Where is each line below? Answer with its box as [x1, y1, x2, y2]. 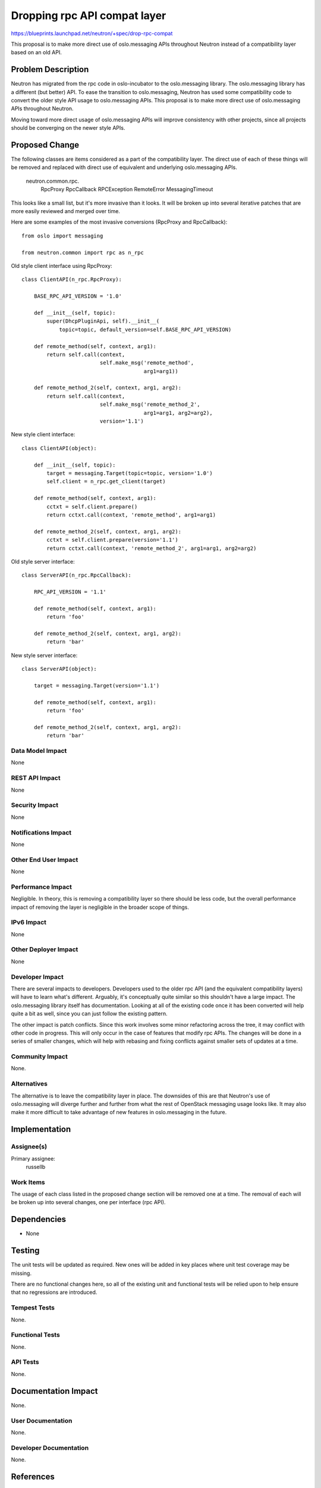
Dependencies [11, 1214, 67, 1224]
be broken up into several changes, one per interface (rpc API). [11, 1199, 166, 1206]
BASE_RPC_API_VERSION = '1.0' [33, 293, 122, 300]
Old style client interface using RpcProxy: [11, 262, 112, 269]
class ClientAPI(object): [21, 445, 97, 452]
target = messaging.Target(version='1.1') [33, 682, 160, 689]
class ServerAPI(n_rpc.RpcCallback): [21, 572, 132, 579]
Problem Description [11, 64, 89, 74]
